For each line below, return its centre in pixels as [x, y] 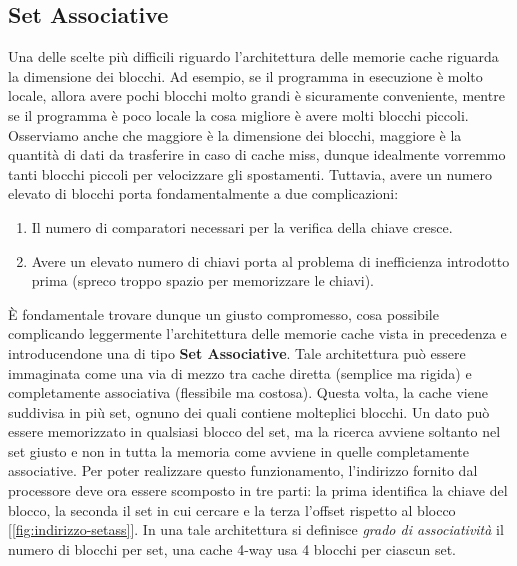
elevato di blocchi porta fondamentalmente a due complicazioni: [203, 193]
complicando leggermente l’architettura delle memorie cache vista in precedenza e [257, 333]
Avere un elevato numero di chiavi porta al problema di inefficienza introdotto [270, 260]
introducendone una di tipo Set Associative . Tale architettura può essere [237, 352]
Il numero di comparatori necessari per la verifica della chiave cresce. [242, 226]
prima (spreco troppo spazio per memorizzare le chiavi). [202, 280]
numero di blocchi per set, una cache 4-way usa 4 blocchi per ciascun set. [232, 548]
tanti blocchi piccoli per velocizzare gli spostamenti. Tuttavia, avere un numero [250, 173]
